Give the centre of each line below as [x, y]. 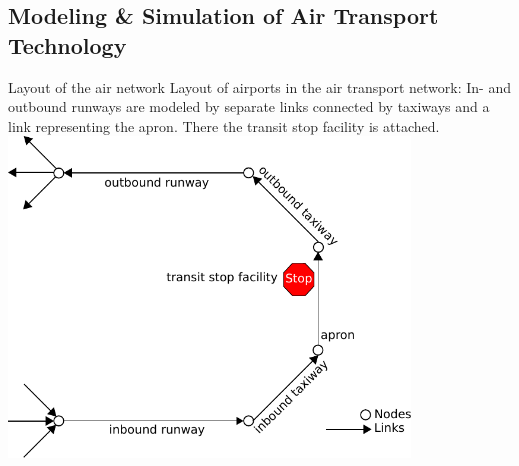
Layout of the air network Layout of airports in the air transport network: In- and [259, 86]
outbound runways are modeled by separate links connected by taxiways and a [249, 106]
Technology [67, 44]
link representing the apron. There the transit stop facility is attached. [224, 125]
